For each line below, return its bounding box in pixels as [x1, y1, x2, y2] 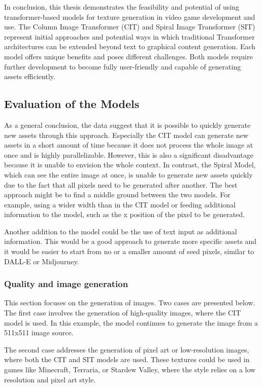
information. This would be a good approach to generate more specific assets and [4, 236, 257, 246]
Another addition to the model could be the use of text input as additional [4, 226, 237, 236]
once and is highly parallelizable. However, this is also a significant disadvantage [4, 149, 253, 160]
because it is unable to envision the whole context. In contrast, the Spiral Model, [4, 159, 256, 170]
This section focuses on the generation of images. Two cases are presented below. [4, 297, 255, 308]
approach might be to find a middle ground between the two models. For [4, 189, 231, 200]
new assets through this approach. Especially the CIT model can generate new [4, 129, 248, 140]
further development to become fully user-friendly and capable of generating [4, 61, 241, 72]
